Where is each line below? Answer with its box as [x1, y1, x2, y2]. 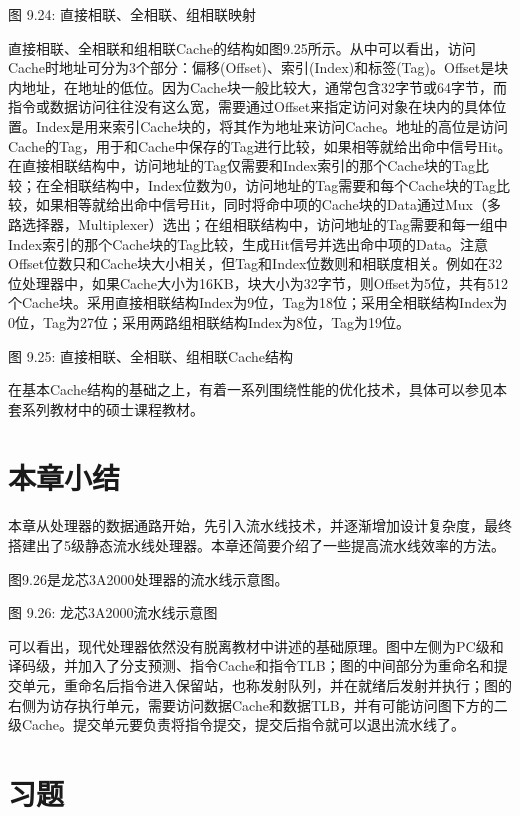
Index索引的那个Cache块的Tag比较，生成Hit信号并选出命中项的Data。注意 [8, 233, 489, 254]
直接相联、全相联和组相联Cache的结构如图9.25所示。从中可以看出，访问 [8, 37, 476, 58]
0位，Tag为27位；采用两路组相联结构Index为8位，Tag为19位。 [8, 311, 411, 332]
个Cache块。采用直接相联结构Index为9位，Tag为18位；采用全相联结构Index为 [8, 292, 508, 313]
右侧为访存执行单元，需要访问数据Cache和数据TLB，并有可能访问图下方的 [8, 694, 494, 715]
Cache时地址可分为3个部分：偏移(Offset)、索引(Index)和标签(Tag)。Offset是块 [8, 57, 509, 78]
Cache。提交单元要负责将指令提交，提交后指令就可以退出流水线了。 [21, 714, 465, 735]
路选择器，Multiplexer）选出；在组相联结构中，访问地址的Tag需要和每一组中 [8, 213, 508, 234]
